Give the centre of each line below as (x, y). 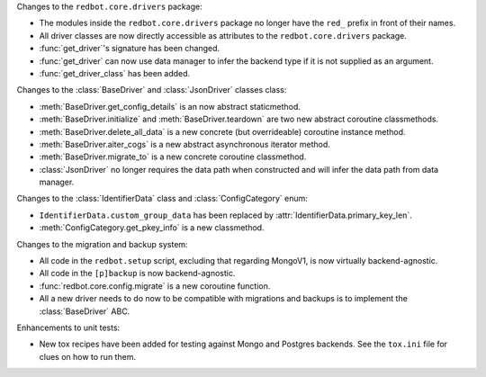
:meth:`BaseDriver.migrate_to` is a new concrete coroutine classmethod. (173, 157)
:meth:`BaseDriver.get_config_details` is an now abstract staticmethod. (170, 106)
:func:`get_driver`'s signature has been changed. (130, 49)
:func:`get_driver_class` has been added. (115, 73)
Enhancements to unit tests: (68, 328)
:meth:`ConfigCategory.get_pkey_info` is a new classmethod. (152, 228)
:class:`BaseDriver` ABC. (85, 311)
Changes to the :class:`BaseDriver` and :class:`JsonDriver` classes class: (152, 90)
